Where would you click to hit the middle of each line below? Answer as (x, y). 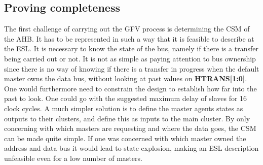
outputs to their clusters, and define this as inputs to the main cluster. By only (127, 118)
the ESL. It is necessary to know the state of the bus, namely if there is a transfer (131, 48)
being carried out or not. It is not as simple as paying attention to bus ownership (130, 58)
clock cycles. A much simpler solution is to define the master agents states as (124, 108)
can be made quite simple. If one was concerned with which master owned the (125, 138)
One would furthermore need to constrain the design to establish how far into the (130, 88)
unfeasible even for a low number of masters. (73, 158)
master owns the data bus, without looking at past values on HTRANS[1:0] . (126, 78)
